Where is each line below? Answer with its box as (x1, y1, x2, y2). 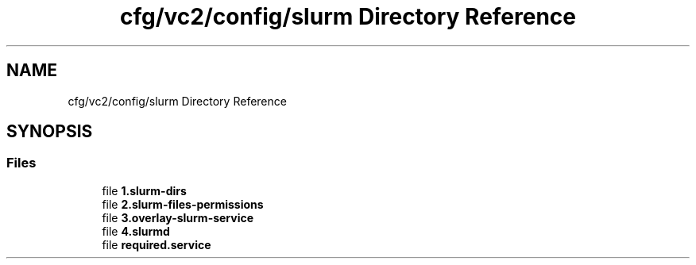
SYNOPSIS (6, 121, 93, 142)
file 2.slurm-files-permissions (102, 197, 264, 211)
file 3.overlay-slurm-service (102, 210, 254, 225)
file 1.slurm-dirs (102, 183, 187, 198)
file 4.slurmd (102, 224, 170, 238)
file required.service (102, 237, 211, 252)
